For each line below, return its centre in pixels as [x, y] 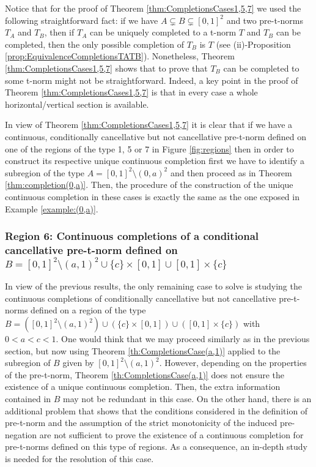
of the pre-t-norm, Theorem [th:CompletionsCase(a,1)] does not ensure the [145, 374]
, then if [59, 32]
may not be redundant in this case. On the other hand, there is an [187, 398]
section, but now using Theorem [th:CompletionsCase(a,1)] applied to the [143, 350]
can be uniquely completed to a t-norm [163, 32]
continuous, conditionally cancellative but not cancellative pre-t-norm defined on [156, 136]
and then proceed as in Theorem [231, 172]
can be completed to [261, 68]
